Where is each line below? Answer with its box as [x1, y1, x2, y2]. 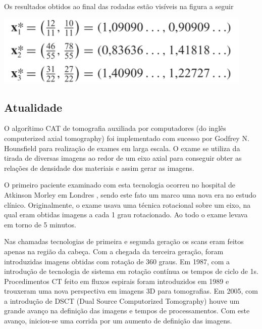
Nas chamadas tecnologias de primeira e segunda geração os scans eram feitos [4, 236, 244, 247]
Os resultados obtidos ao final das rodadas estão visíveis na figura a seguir [4, 1, 234, 11]
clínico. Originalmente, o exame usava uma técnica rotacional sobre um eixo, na [4, 199, 251, 210]
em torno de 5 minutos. [4, 219, 76, 229]
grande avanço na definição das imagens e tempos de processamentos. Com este [4, 305, 250, 316]
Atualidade [4, 99, 63, 115]
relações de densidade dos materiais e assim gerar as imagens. [4, 162, 194, 173]
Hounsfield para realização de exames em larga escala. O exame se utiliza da [4, 143, 240, 153]
